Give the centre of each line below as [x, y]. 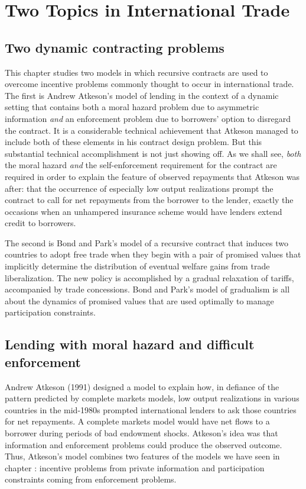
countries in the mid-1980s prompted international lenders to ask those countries [151, 409]
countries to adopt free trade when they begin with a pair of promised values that [153, 254]
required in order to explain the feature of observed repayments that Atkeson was [152, 176]
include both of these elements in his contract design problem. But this [134, 142]
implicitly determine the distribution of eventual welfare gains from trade [137, 266]
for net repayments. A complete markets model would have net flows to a [137, 421]
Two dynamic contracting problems [115, 47]
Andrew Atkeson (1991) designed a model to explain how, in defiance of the [142, 386]
